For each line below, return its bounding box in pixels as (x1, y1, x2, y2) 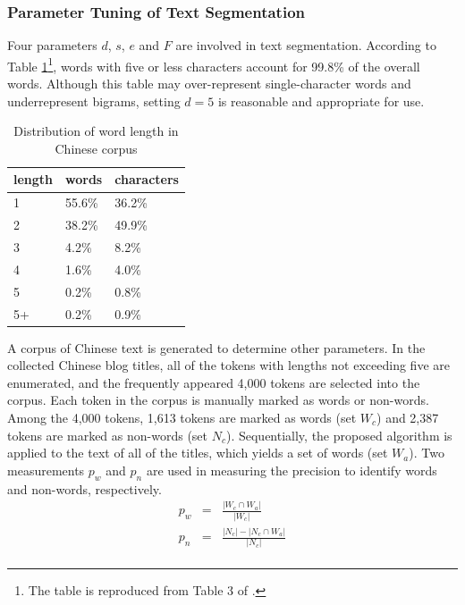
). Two (409, 443, 444, 462)
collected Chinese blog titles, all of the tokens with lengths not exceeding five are (7, 356, 450, 374)
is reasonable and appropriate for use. (217, 91, 425, 110)
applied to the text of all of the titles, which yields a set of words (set (7, 443, 388, 462)
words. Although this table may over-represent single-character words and (7, 74, 411, 93)
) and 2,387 (376, 408, 439, 426)
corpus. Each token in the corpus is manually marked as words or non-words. (7, 391, 429, 409)
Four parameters (7, 36, 97, 55)
